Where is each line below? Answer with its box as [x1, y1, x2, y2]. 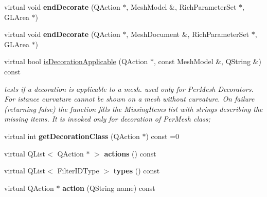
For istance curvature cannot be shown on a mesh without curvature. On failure [4, 93, 255, 104]
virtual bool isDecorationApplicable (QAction [4, 56, 148, 67]
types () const [113, 165, 160, 176]
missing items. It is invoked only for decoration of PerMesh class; [4, 113, 210, 124]
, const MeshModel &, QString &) [153, 56, 261, 67]
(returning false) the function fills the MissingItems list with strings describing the [4, 103, 263, 114]
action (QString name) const [62, 182, 155, 193]
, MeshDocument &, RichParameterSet [126, 29, 250, 40]
